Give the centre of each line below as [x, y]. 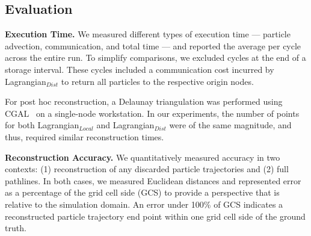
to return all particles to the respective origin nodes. [157, 81]
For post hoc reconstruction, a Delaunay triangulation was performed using [144, 101]
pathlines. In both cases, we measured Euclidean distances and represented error [153, 180]
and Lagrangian [125, 125]
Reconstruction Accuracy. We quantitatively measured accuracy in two [143, 157]
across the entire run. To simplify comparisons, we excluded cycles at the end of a [155, 57]
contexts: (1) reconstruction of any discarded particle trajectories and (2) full [147, 169]
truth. [16, 228]
